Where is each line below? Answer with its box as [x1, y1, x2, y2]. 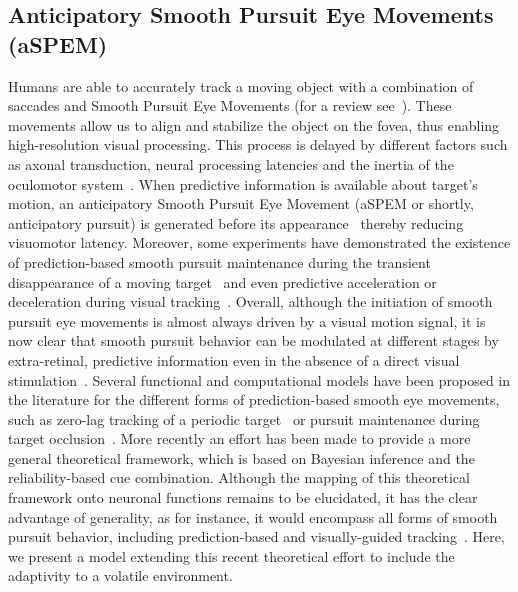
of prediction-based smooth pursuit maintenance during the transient [8, 251, 431, 272]
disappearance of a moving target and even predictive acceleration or [8, 271, 437, 292]
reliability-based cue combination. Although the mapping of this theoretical [8, 467, 470, 488]
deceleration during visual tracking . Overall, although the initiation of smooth [8, 291, 493, 312]
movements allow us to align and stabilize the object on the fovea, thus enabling [8, 114, 500, 135]
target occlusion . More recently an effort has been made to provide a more [8, 428, 471, 449]
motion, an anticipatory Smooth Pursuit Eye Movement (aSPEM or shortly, [8, 193, 474, 214]
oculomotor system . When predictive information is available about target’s [8, 173, 478, 194]
